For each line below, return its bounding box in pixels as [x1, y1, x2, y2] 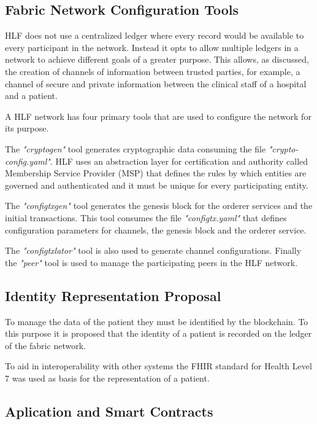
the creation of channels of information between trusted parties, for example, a [5, 65, 300, 77]
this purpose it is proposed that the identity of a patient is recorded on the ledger [5, 327, 312, 340]
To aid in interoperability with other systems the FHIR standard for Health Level [5, 359, 312, 372]
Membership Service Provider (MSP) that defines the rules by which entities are [5, 167, 307, 179]
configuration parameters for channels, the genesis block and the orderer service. [5, 223, 307, 236]
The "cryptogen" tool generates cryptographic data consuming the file [5, 142, 266, 155]
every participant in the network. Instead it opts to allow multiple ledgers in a [5, 41, 299, 53]
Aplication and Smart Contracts [5, 401, 213, 420]
